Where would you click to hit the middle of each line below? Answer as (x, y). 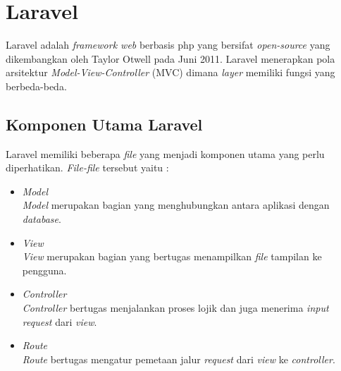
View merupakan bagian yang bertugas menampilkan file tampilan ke (172, 256)
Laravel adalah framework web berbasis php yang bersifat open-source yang (168, 45)
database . (42, 219)
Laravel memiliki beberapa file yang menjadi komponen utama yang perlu (165, 153)
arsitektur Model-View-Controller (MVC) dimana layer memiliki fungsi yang (170, 72)
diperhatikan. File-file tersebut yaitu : (87, 168)
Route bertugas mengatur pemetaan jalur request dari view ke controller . (179, 359)
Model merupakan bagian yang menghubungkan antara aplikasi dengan (176, 205)
